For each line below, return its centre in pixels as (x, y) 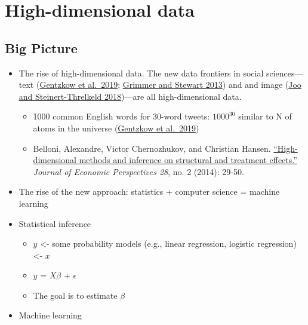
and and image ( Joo (265, 85)
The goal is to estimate (75, 295)
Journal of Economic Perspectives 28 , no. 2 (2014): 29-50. (138, 171)
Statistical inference (55, 223)
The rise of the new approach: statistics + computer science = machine (149, 191)
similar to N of (265, 116)
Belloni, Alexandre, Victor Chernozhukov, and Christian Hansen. (152, 148)
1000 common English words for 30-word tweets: (121, 116)
